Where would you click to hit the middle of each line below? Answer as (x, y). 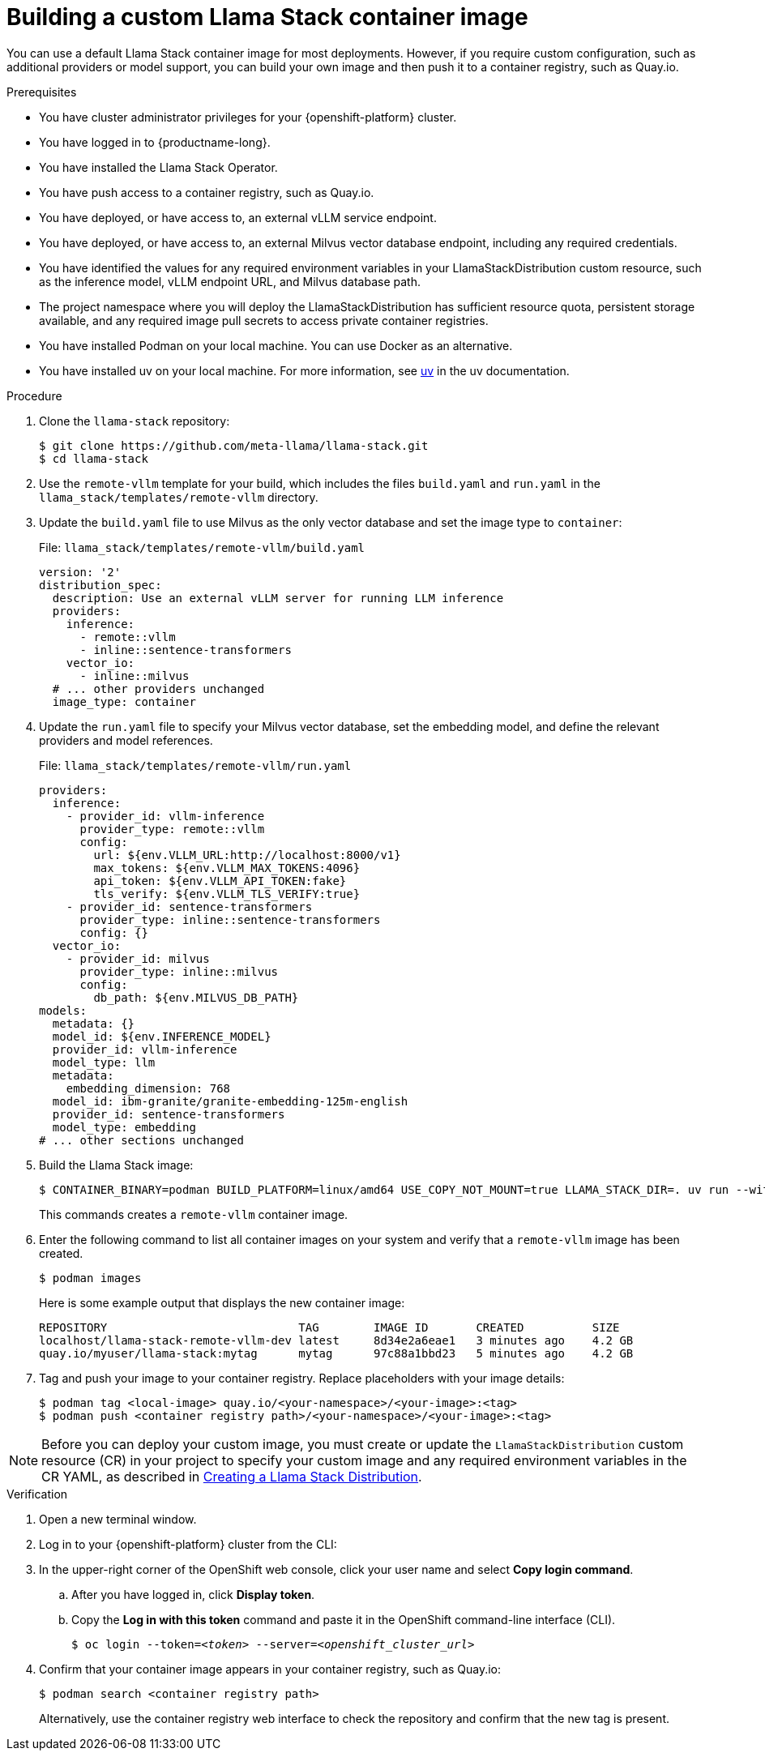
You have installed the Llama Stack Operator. (158, 167)
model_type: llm (104, 1062)
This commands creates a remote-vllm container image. (194, 1214)
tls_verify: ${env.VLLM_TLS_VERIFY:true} (227, 893)
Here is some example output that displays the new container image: (222, 1302)
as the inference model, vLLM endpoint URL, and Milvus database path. (230, 281)
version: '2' (80, 572)
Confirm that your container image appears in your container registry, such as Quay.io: (270, 1669)
